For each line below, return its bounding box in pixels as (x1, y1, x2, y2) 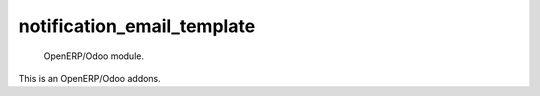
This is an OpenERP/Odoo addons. (18, 72, 162, 84)
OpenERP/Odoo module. (43, 50, 145, 62)
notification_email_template (18, 15, 256, 37)
